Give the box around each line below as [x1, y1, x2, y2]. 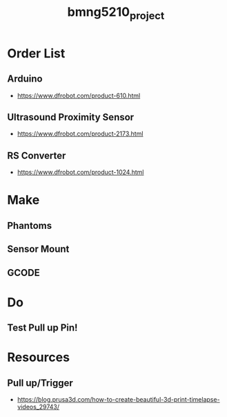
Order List [7, 46, 66, 61]
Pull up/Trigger [7, 377, 74, 389]
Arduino [7, 73, 43, 85]
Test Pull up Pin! [7, 322, 78, 334]
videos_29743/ [17, 402, 60, 411]
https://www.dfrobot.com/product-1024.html [17, 168, 144, 176]
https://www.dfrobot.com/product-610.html [17, 91, 141, 100]
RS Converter [7, 149, 66, 161]
